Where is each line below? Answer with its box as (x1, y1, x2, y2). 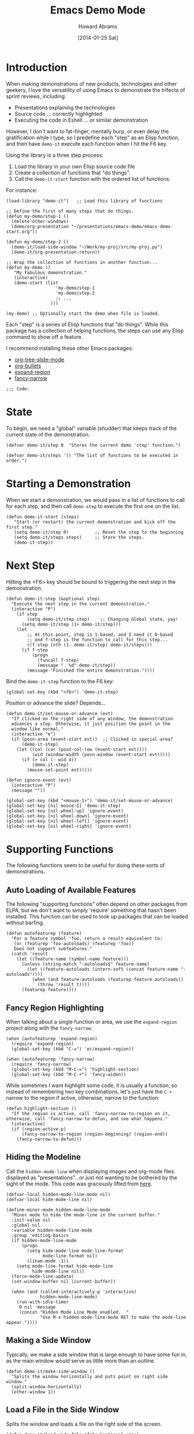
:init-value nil (11, 1217, 51, 1223)
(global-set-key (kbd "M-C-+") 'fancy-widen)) (11, 1072, 126, 1078)
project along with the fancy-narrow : (6, 1024, 93, 1031)
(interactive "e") (11, 731, 57, 737)
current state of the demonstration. (6, 431, 90, 438)
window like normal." (11, 726, 64, 732)
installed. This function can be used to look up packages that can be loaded (6, 913, 188, 920)
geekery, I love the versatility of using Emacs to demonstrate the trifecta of (6, 86, 185, 94)
